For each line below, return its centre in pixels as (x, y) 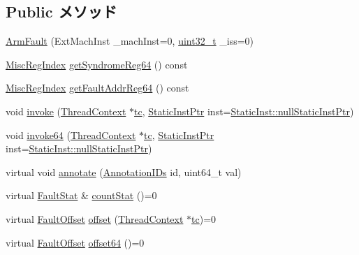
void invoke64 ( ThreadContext (71, 134)
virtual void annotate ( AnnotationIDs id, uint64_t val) (124, 172)
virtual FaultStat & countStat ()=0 (81, 195)
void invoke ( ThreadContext (66, 111)
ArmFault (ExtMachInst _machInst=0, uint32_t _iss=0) (130, 41)
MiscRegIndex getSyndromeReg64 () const (97, 64)
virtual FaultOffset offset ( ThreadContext (95, 218)
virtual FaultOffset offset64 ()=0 (75, 242)
